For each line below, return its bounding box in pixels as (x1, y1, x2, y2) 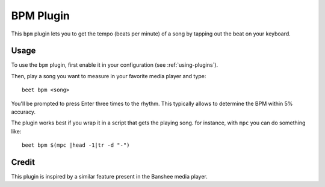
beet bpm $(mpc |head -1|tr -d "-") (22, 142, 130, 149)
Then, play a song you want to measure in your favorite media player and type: (11, 72, 206, 79)
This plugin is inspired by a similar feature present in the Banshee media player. (11, 173, 208, 180)
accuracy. (11, 108, 36, 115)
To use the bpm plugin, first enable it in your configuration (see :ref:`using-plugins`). (11, 61, 218, 69)
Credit (11, 157, 36, 167)
